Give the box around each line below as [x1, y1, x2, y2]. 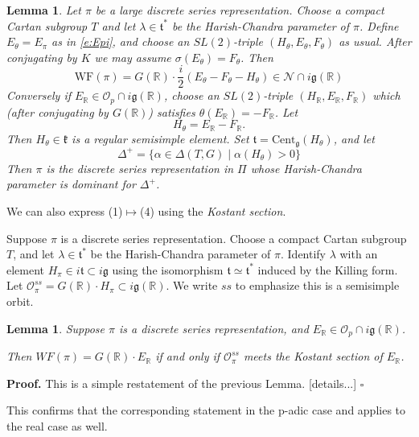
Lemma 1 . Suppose [6, 320, 105, 336]
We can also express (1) [6, 203, 123, 220]
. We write [166, 277, 218, 294]
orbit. [6, 293, 34, 310]
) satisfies [148, 103, 195, 120]
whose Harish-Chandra [250, 159, 362, 176]
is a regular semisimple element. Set [72, 130, 249, 146]
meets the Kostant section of [243, 348, 383, 365]
